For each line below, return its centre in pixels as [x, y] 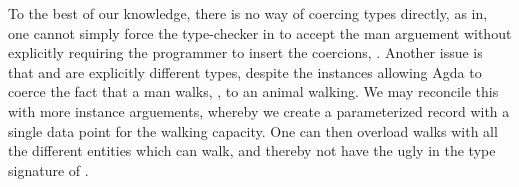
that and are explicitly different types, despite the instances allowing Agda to [245, 71]
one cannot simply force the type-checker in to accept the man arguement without [260, 32]
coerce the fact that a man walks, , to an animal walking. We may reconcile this [253, 91]
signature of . [48, 169]
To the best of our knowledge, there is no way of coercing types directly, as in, [248, 13]
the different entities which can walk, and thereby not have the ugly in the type [252, 150]
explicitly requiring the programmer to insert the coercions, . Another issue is [245, 52]
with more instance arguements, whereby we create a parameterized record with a [259, 110]
